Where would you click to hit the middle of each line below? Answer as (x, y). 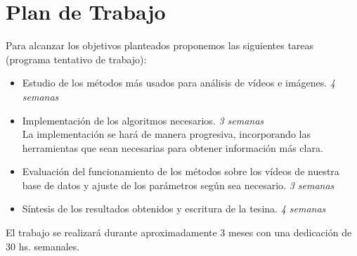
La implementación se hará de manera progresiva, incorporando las (166, 134)
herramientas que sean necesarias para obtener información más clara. (173, 147)
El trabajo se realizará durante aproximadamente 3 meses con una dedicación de (179, 232)
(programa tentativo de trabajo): (76, 59)
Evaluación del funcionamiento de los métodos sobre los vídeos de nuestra (181, 171)
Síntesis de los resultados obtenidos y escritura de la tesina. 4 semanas (174, 209)
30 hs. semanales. (43, 246)
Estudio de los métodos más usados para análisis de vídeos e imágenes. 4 (179, 83)
